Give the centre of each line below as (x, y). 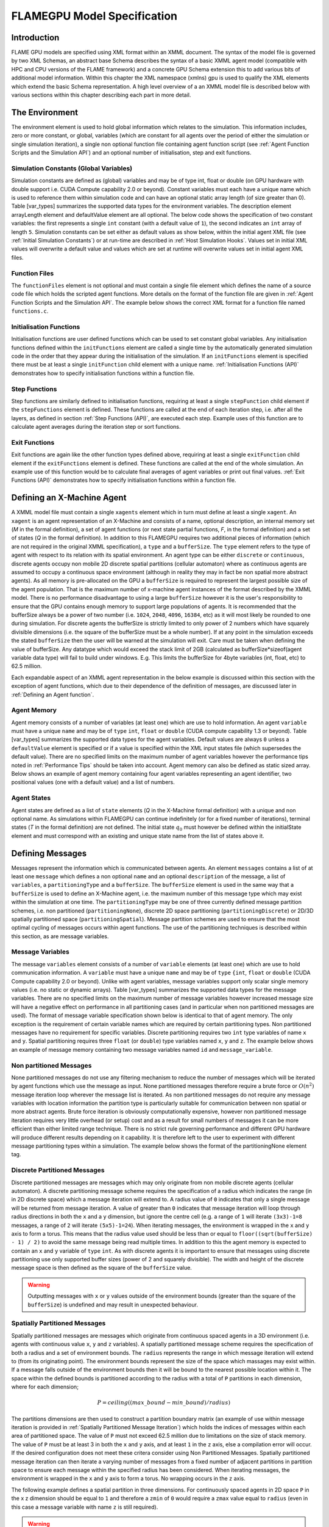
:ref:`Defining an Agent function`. (53, 694)
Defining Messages (49, 853)
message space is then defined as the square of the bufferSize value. (101, 1268)
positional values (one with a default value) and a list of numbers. (93, 782)
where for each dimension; (45, 1387)
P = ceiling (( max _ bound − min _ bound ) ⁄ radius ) (164, 1403)
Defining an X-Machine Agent (69, 498)
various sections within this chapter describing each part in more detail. (101, 95)
